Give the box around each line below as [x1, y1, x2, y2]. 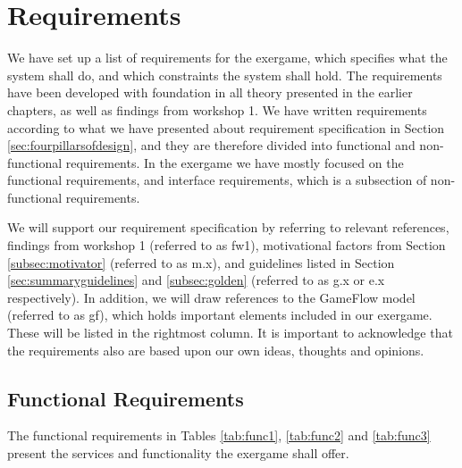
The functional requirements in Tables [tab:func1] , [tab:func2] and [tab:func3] [7, 426, 431, 445]
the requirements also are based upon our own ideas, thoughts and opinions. [7, 340, 424, 359]
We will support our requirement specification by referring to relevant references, [7, 218, 449, 237]
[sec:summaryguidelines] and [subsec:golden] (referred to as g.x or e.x [7, 271, 385, 289]
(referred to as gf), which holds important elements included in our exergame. [7, 305, 433, 324]
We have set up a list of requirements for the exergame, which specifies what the [7, 48, 448, 67]
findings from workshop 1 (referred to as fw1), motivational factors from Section [7, 236, 446, 255]
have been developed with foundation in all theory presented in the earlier [7, 83, 413, 102]
